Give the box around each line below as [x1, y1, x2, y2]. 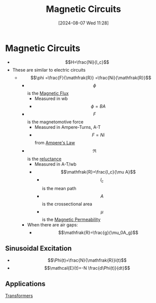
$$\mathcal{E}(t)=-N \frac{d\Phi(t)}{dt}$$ [44, 265, 130, 271]
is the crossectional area [42, 201, 92, 207]
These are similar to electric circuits [12, 67, 86, 73]
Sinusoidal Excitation [5, 244, 72, 252]
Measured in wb [34, 96, 68, 101]
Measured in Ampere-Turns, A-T [34, 124, 101, 130]
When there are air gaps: [27, 222, 78, 228]
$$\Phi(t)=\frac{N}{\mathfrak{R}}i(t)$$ [48, 257, 127, 263]
